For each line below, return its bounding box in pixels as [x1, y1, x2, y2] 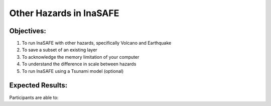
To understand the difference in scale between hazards [22, 61, 137, 67]
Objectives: [9, 27, 46, 35]
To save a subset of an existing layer [22, 47, 97, 53]
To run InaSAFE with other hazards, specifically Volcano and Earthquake [22, 40, 172, 46]
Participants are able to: [9, 94, 59, 100]
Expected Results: [9, 81, 68, 90]
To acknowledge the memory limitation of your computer [22, 54, 140, 60]
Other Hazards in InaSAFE [9, 8, 119, 19]
